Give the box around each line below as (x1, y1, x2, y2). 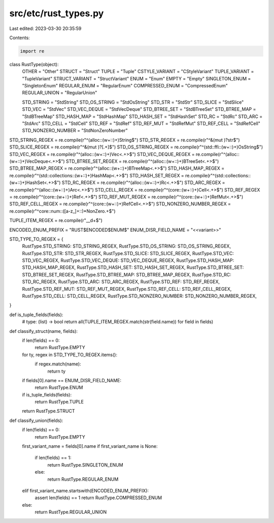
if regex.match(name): (35, 361, 81, 367)
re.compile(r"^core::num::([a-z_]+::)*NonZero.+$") (9, 208, 116, 214)
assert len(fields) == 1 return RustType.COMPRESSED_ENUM (35, 495, 162, 501)
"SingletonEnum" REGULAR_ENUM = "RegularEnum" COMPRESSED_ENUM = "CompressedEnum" (22, 83, 228, 89)
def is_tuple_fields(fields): (9, 312, 63, 318)
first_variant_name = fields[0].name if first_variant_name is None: (22, 443, 158, 449)
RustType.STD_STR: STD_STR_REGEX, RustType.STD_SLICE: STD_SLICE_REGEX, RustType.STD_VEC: (22, 250, 234, 256)
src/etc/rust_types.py (9, 8, 104, 19)
